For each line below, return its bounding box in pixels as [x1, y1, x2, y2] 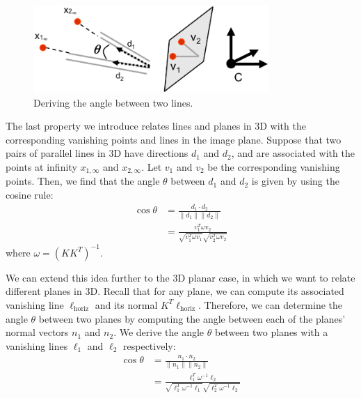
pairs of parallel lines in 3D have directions [6, 146, 188, 160]
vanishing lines [6, 338, 68, 353]
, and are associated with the [231, 146, 355, 160]
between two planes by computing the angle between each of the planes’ [38, 311, 346, 326]
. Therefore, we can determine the [198, 297, 343, 312]
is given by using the [251, 174, 339, 188]
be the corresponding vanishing [207, 159, 340, 174]
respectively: [123, 338, 176, 353]
